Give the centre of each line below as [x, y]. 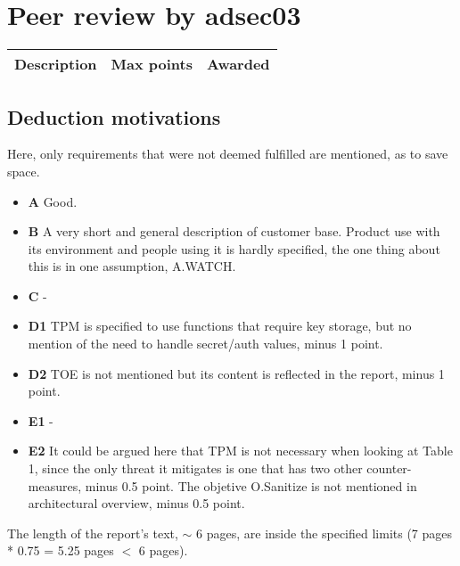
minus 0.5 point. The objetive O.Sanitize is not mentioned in [251, 485]
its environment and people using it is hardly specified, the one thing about [234, 248]
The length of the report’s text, [93, 533]
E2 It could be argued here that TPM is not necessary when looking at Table [240, 451]
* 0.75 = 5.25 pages [61, 550]
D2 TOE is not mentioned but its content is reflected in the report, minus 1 [236, 373]
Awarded [238, 64]
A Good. [53, 201]
